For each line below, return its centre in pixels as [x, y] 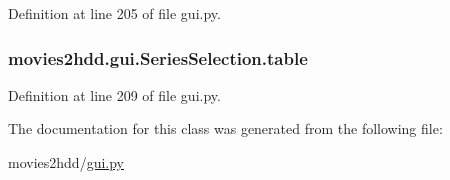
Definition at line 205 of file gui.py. [114, 13]
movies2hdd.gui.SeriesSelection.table [158, 57]
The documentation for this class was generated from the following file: [225, 128]
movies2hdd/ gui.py [66, 162]
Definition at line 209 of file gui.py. [114, 94]
